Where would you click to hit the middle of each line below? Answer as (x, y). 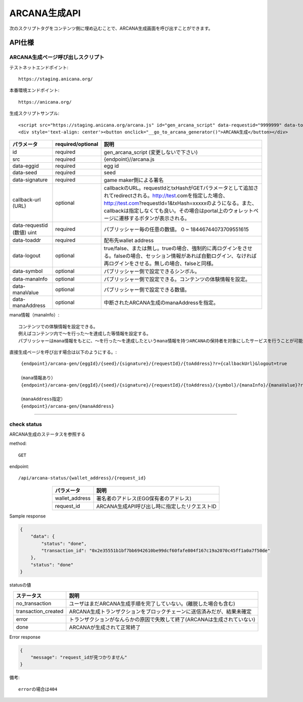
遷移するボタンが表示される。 (154, 218)
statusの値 (20, 585)
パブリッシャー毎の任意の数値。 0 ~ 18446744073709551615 (176, 229)
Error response (25, 637)
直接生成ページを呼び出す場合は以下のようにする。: (63, 352)
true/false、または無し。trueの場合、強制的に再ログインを (173, 249)
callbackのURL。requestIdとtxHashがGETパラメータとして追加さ (181, 188)
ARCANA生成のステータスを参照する (47, 434)
